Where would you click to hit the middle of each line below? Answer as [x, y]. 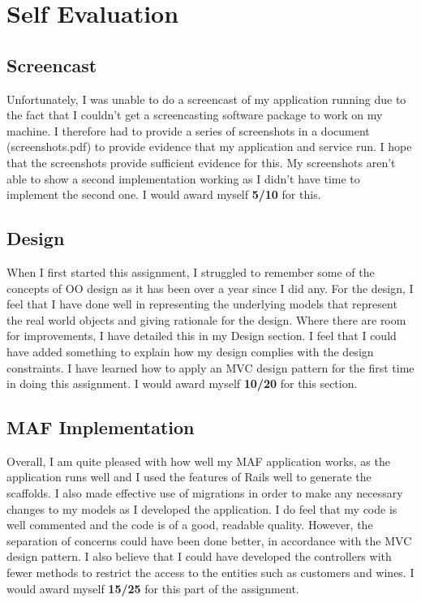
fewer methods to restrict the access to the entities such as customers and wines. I [210, 573]
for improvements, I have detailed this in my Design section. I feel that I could [202, 336]
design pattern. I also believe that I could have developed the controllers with [199, 556]
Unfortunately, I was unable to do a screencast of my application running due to [206, 99]
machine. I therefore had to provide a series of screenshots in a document [188, 130]
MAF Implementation [101, 427]
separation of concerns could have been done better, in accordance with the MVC [209, 540]
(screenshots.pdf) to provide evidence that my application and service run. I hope [209, 146]
